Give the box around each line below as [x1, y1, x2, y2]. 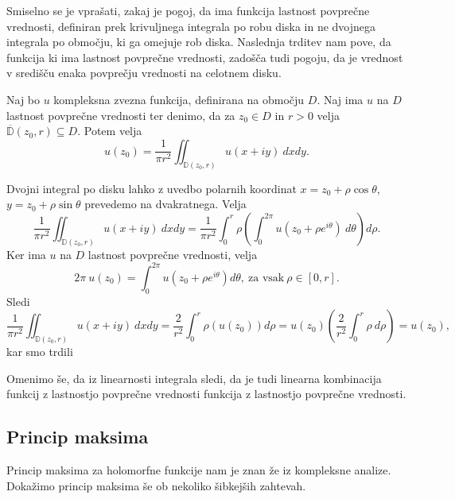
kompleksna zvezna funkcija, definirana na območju [53, 91, 305, 107]
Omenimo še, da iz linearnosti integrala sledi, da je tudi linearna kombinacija [6, 369, 382, 386]
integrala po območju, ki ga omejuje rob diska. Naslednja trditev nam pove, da [6, 33, 391, 50]
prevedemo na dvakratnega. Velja [84, 195, 247, 212]
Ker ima [6, 246, 46, 262]
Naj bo [6, 91, 41, 107]
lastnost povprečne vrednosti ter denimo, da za [6, 106, 235, 123]
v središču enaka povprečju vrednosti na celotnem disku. [6, 64, 282, 81]
